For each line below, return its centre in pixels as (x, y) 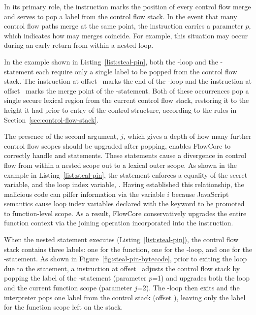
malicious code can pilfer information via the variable (84, 194)
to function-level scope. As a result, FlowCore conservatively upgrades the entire (125, 213)
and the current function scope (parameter (68, 288)
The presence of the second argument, (61, 136)
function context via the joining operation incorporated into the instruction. (119, 223)
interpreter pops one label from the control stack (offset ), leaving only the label (125, 297)
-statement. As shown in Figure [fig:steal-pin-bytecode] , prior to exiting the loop (126, 259)
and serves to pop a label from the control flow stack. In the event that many (121, 16)
